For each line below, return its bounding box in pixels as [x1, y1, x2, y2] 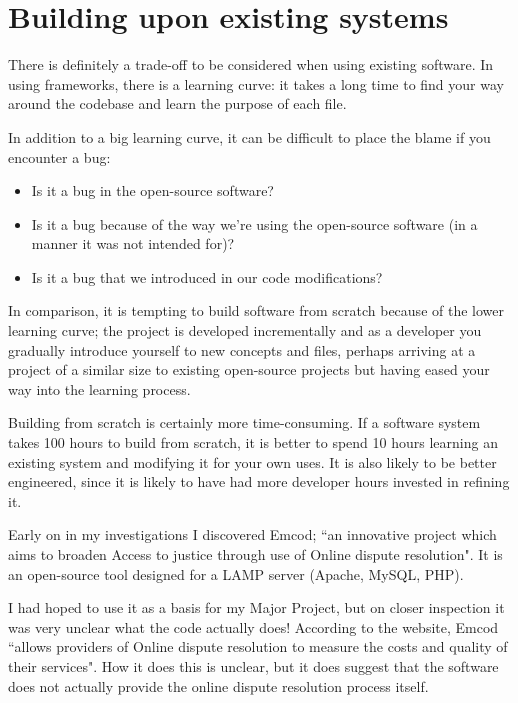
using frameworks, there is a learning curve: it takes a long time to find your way [8, 73, 504, 94]
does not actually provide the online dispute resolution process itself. [8, 675, 429, 696]
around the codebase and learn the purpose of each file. [8, 93, 347, 114]
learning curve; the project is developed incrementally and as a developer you [8, 320, 482, 341]
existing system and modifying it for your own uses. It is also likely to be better [8, 451, 497, 472]
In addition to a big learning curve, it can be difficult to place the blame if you [8, 126, 491, 147]
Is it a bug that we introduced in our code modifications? [31, 266, 383, 287]
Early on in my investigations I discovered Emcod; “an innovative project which [8, 524, 497, 545]
